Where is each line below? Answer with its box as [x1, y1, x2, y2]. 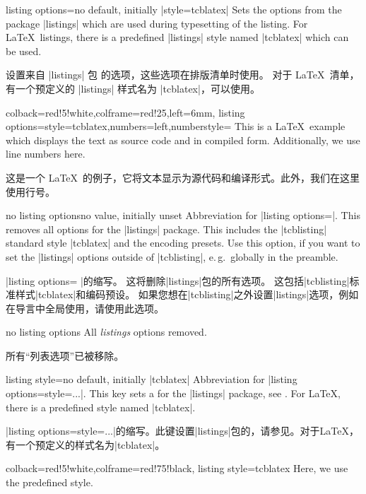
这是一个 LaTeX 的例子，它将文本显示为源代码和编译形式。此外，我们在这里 [6, 170, 360, 184]
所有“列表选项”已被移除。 [6, 348, 124, 363]
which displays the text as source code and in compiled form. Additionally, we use [6, 132, 360, 147]
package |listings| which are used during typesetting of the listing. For [6, 16, 308, 30]
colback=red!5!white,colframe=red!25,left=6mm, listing [6, 105, 245, 119]
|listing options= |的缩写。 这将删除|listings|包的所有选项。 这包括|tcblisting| [6, 273, 350, 288]
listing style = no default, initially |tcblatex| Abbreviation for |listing [6, 372, 297, 387]
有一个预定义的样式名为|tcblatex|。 [6, 437, 165, 452]
